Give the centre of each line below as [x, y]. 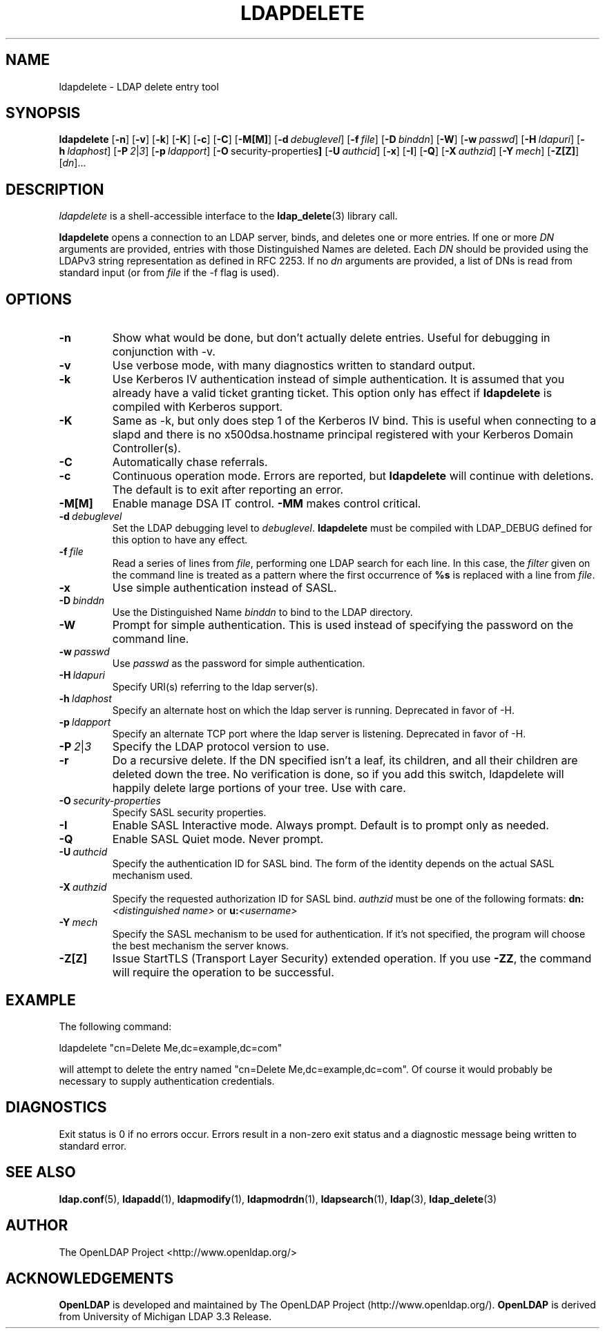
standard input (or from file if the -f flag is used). [169, 273]
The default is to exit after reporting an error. [228, 490]
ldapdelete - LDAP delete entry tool [139, 86]
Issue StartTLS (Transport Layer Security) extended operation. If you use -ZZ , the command [352, 959]
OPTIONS [39, 299]
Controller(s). [146, 448]
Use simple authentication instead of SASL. [224, 588]
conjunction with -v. [164, 352]
